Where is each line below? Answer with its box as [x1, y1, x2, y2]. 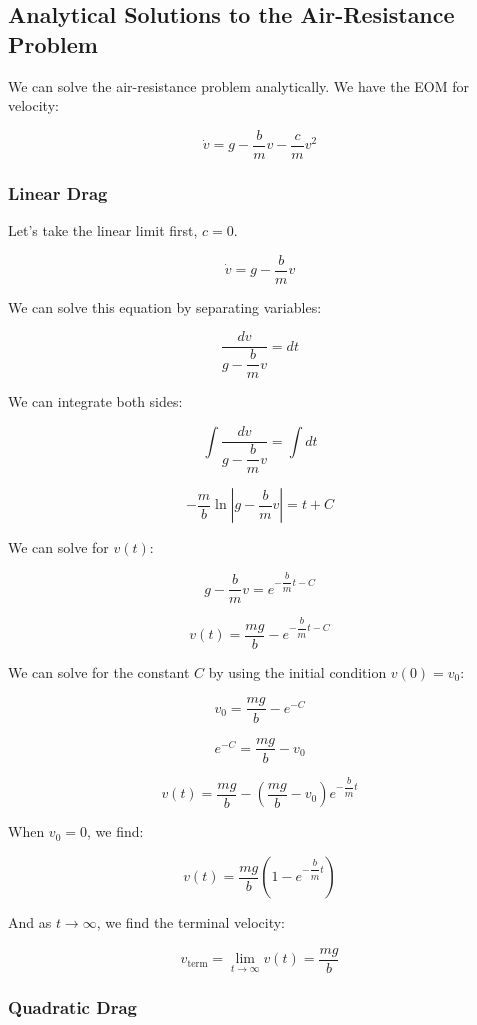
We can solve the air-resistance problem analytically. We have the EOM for [8, 75, 470, 96]
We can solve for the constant [8, 661, 190, 682]
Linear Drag [8, 180, 108, 205]
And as [8, 912, 52, 932]
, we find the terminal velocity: [96, 912, 285, 932]
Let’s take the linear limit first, [8, 220, 198, 241]
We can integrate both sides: [8, 391, 183, 412]
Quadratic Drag [8, 994, 137, 1019]
